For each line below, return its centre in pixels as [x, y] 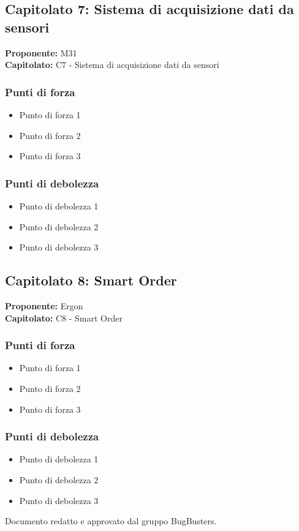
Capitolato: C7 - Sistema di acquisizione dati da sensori [112, 65]
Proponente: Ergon [44, 305]
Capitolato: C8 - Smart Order [64, 318]
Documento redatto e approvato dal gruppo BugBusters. [111, 521]
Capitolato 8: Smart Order [91, 280]
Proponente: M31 [41, 52]
